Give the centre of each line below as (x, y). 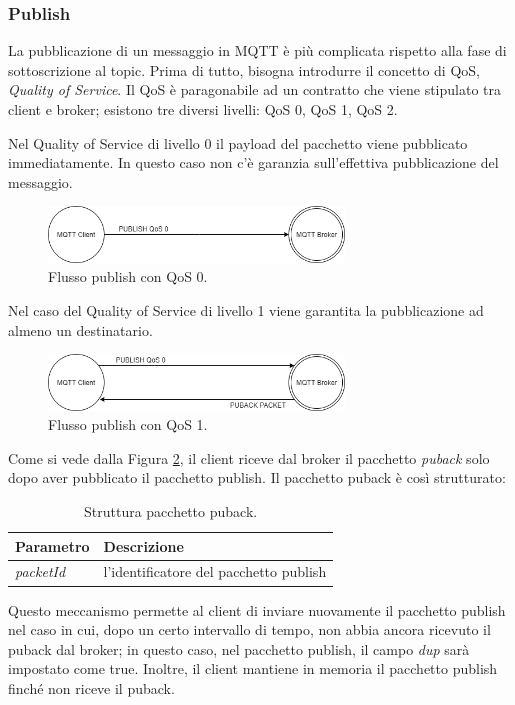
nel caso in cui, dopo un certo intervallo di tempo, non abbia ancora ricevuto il (249, 629)
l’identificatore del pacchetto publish (215, 571)
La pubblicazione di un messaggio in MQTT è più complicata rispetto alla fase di (257, 50)
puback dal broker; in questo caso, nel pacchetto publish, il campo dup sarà (239, 648)
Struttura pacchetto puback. (171, 511)
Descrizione (143, 545)
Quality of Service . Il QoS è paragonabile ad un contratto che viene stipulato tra (254, 89)
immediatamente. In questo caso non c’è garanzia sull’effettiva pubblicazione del (253, 162)
